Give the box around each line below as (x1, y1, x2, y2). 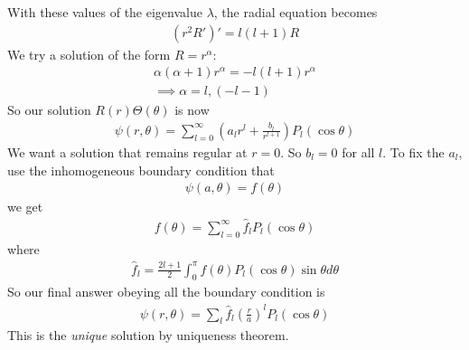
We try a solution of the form (7, 44, 171, 63)
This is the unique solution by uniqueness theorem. (7, 326, 289, 345)
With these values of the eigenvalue (7, 3, 202, 21)
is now (174, 100, 210, 119)
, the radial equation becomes (213, 3, 378, 21)
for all (342, 142, 375, 161)
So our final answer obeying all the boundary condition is (7, 282, 325, 301)
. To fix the (382, 142, 445, 161)
